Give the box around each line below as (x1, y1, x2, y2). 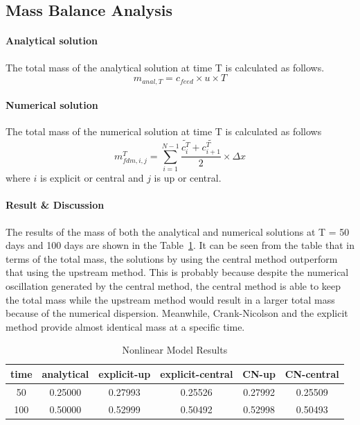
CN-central (285, 366, 339, 381)
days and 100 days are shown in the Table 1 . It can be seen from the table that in (6, 238, 354, 252)
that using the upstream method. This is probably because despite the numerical (6, 265, 349, 279)
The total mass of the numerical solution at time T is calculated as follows (6, 124, 322, 139)
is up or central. (154, 171, 222, 185)
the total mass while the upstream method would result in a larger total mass (6, 292, 335, 306)
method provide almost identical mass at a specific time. (6, 319, 245, 333)
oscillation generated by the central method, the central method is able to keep (6, 279, 341, 293)
